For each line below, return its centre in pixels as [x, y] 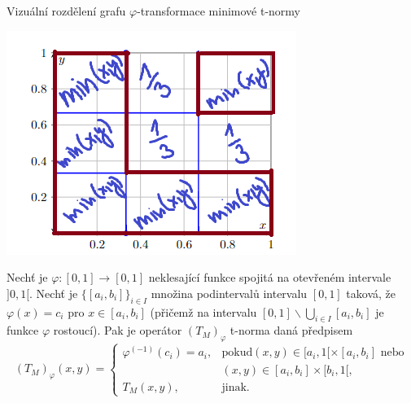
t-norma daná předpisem [291, 330]
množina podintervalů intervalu [229, 293]
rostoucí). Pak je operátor [118, 330]
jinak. [236, 387]
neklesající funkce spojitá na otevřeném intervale [270, 277]
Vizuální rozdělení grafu [66, 11]
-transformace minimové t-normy [219, 11]
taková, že [371, 293]
